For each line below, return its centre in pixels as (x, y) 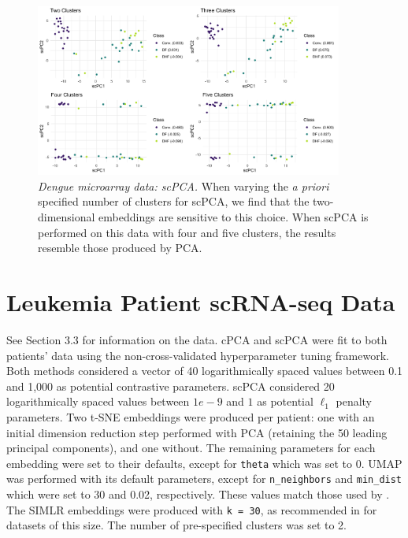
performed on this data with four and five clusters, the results (187, 232)
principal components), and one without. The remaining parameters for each (191, 448)
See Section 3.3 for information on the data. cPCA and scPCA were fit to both (197, 339)
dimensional (67, 217)
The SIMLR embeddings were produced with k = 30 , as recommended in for (192, 509)
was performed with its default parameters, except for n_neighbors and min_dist (204, 479)
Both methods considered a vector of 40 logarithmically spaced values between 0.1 (205, 371)
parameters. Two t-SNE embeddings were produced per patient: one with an (191, 416)
